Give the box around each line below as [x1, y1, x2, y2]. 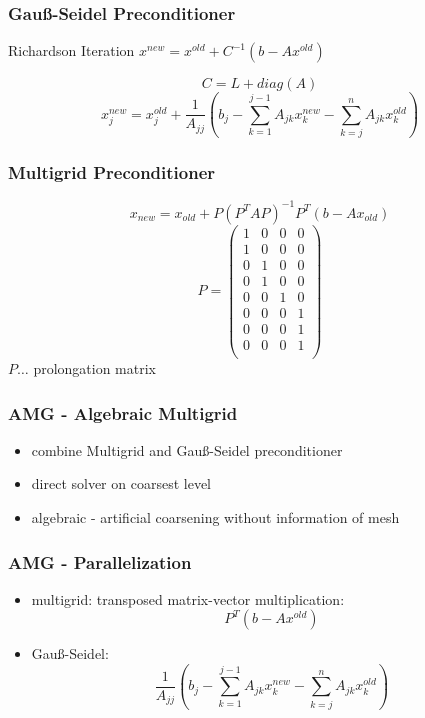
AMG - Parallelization [8, 549, 192, 574]
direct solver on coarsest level [31, 473, 211, 494]
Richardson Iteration [8, 40, 135, 61]
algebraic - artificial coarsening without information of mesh [31, 507, 400, 527]
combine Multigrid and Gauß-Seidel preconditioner [31, 439, 343, 460]
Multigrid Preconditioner [8, 159, 216, 184]
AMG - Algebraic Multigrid [8, 400, 238, 425]
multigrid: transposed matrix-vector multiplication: [31, 588, 345, 609]
